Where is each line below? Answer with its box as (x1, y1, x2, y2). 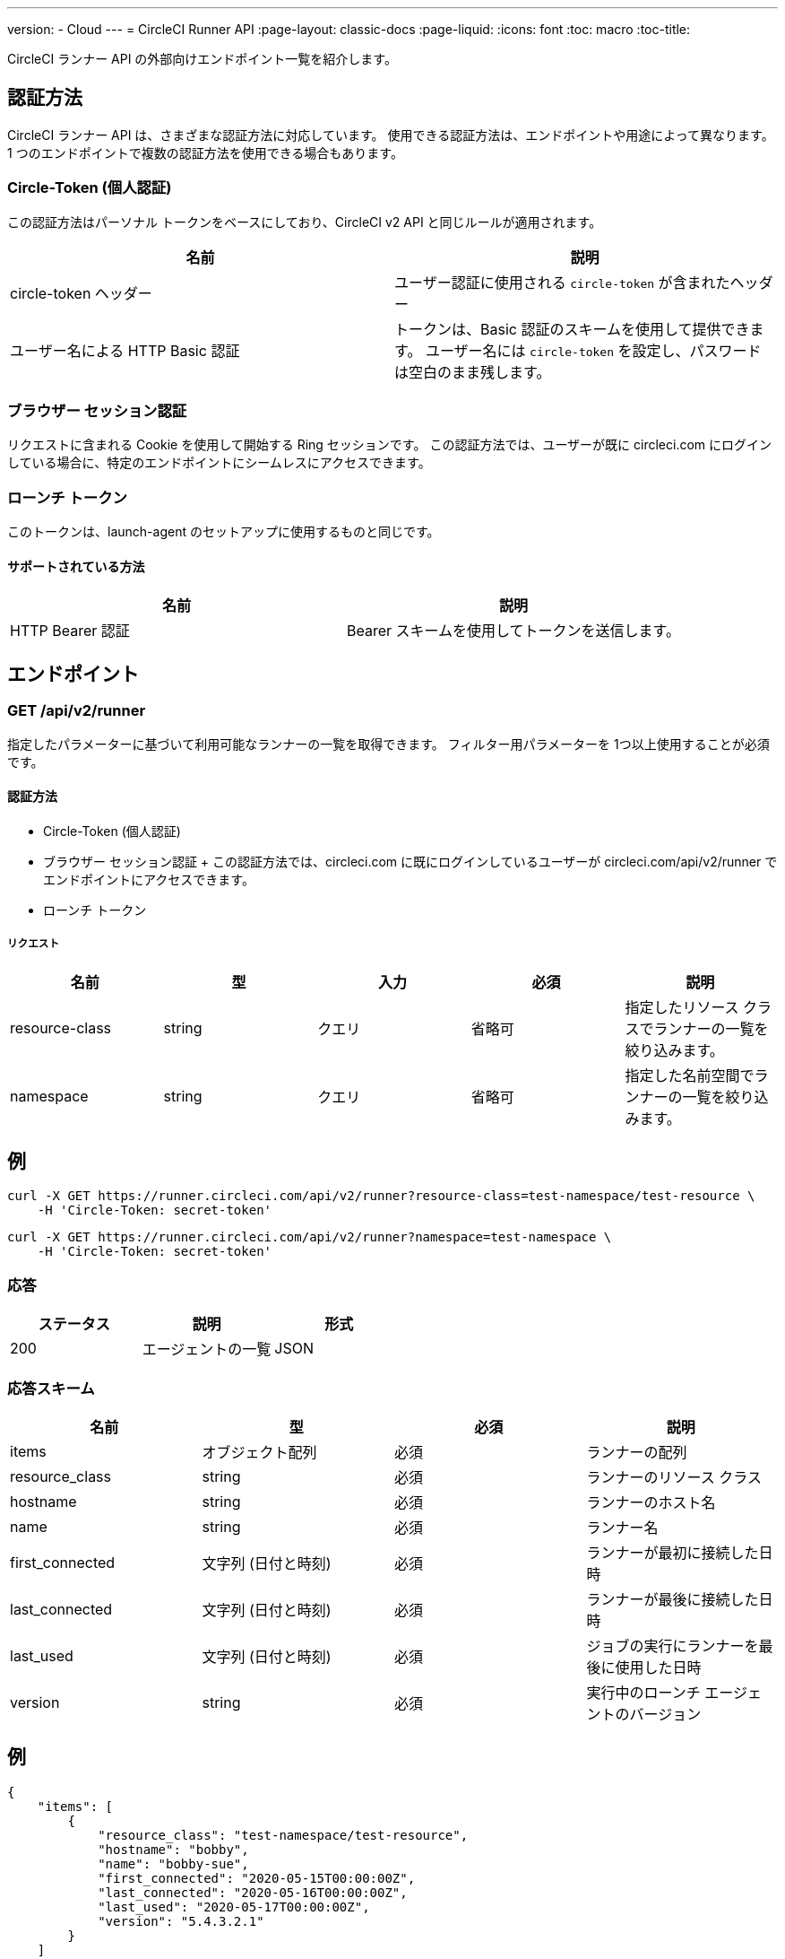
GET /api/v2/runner (7, 701, 146, 720)
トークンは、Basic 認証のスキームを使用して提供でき (394, 319, 750, 338)
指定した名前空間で (625, 1066, 755, 1084)
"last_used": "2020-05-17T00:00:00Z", (98, 1899, 370, 1914)
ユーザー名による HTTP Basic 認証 (10, 341, 240, 360)
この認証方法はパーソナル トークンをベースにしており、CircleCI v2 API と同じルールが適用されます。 (7, 213, 602, 230)
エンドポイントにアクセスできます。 (43, 871, 254, 887)
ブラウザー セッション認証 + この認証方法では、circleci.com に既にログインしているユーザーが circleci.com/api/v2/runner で (43, 853, 778, 869)
